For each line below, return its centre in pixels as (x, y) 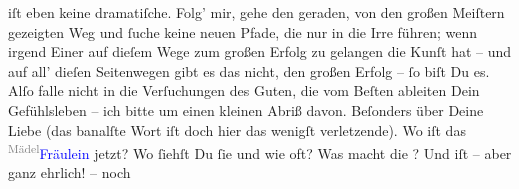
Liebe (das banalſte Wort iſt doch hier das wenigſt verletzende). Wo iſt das (237, 129)
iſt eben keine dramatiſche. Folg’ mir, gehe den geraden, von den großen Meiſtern (256, 12)
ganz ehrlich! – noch (69, 172)
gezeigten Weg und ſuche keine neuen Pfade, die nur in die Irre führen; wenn (242, 31)
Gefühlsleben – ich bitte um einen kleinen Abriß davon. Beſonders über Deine (246, 109)
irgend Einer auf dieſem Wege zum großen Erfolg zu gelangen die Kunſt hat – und (260, 51)
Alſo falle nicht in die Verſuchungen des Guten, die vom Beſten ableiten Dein (244, 90)
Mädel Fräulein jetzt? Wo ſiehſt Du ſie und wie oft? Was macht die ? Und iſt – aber (260, 151)
